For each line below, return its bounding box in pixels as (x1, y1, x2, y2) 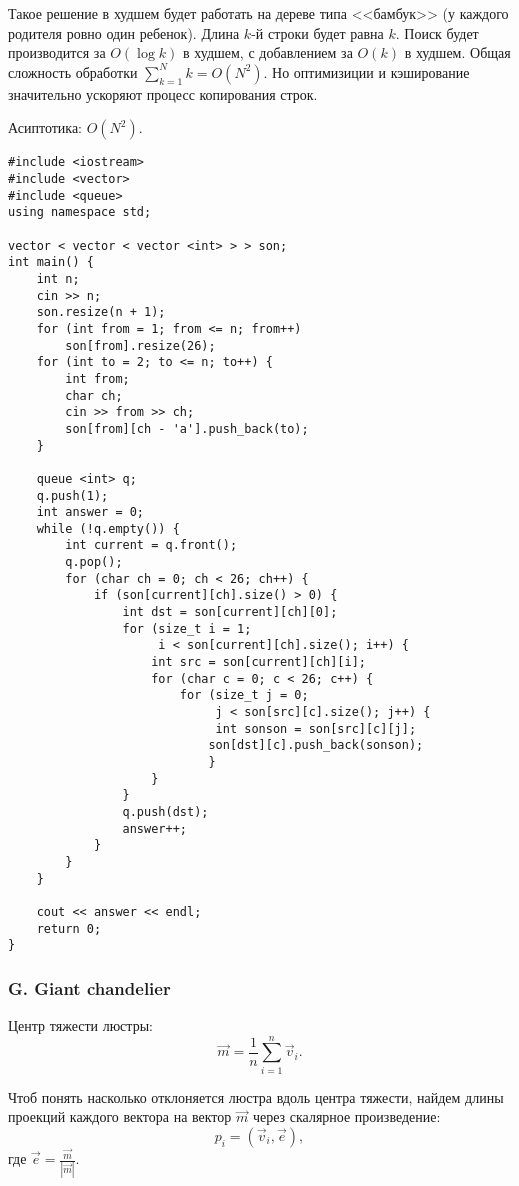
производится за (8, 42, 106, 63)
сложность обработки (8, 61, 138, 82)
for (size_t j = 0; (179, 688, 309, 703)
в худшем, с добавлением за (183, 42, 353, 63)
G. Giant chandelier (8, 975, 171, 1000)
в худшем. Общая (404, 42, 511, 63)
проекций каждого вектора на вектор (8, 1106, 232, 1127)
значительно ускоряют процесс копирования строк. (8, 83, 318, 104)
